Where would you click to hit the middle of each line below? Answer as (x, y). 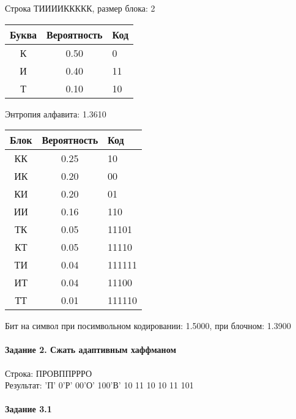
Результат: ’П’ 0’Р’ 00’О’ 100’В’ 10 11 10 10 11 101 (99, 385)
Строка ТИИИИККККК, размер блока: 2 (80, 8)
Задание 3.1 (28, 409)
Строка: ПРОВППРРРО (49, 373)
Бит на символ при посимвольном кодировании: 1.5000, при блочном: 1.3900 (148, 326)
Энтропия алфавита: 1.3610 (56, 113)
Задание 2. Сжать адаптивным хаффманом (91, 350)
